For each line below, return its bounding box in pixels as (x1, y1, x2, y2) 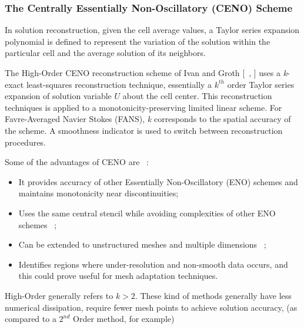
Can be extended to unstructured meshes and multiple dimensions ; (18, 238, 266, 251)
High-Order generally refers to (5, 289, 113, 301)
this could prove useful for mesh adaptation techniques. (18, 269, 218, 282)
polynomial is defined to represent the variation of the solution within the (5, 35, 270, 47)
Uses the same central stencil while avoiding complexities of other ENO (18, 206, 276, 219)
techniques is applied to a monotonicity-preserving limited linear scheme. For (5, 101, 282, 113)
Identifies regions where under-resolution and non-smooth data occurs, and (18, 258, 288, 270)
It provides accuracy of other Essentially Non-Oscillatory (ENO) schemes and (18, 175, 298, 187)
